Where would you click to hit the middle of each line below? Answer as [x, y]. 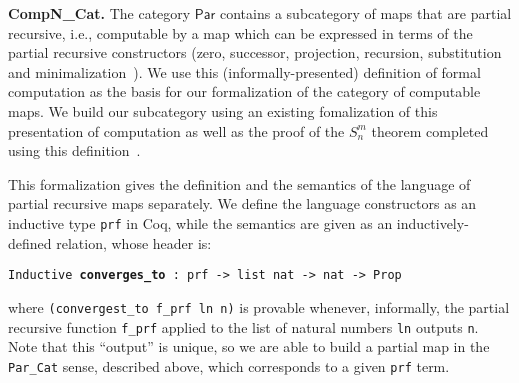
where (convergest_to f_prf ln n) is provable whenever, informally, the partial [259, 306]
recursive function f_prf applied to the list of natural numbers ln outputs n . [243, 326]
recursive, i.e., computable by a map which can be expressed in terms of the [240, 32]
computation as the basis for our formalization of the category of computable [244, 91]
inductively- [432, 222]
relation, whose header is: [134, 242]
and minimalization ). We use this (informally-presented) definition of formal [244, 71]
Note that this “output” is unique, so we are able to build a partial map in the [249, 346]
